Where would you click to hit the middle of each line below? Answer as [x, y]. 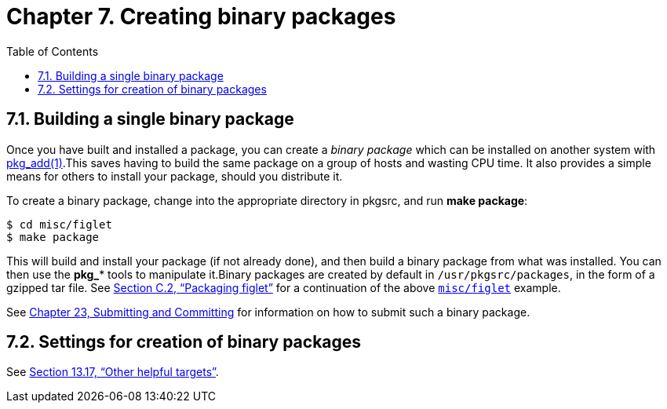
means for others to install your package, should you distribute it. [175, 176]
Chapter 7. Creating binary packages [201, 16]
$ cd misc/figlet [59, 224]
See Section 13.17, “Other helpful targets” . [113, 372]
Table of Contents [53, 51]
